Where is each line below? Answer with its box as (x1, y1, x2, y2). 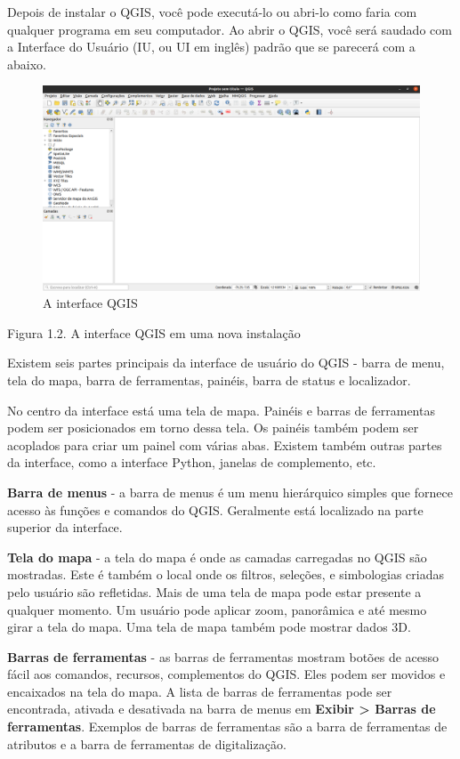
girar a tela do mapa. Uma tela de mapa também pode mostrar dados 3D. (7, 618, 411, 636)
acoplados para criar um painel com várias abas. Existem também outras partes (7, 435, 442, 454)
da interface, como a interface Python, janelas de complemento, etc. (7, 453, 376, 472)
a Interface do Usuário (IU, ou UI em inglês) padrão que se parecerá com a (7, 37, 416, 56)
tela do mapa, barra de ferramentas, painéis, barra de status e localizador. (7, 370, 411, 389)
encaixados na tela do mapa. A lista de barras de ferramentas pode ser (7, 682, 392, 700)
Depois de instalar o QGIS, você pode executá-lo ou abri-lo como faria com (7, 3, 417, 20)
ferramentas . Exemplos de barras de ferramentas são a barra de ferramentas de (7, 717, 448, 736)
